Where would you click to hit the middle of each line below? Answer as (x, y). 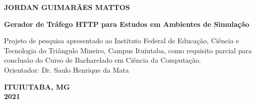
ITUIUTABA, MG (37, 86)
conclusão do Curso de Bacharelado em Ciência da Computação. (102, 60)
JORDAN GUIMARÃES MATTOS (67, 7)
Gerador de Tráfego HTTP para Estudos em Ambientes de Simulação (127, 24)
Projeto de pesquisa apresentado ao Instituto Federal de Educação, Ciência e (122, 41)
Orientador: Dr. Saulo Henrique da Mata (66, 69)
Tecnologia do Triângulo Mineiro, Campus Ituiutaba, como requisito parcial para (128, 50)
